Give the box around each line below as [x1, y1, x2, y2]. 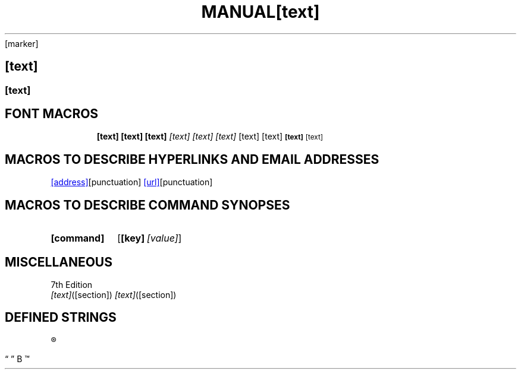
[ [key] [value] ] [117, 232, 182, 245]
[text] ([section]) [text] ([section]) [51, 289, 177, 300]
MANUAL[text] [201, 2, 320, 22]
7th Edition [51, 279, 93, 290]
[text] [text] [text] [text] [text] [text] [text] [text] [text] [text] [96, 131, 323, 142]
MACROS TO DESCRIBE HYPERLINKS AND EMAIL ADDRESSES [5, 151, 379, 167]
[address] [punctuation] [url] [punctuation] [51, 177, 213, 188]
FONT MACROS [5, 106, 99, 122]
